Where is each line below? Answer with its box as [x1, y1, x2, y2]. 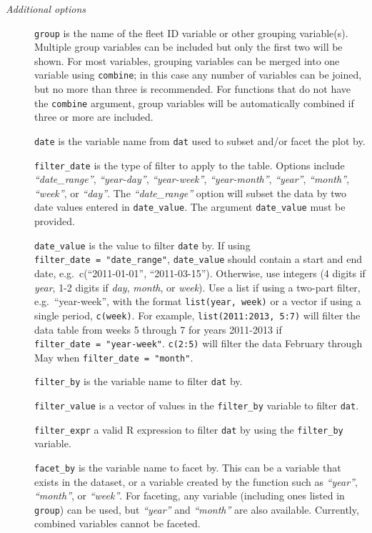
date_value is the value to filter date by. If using [34, 237, 251, 252]
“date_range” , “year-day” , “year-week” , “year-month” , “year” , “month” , [34, 171, 349, 186]
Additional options [6, 1, 86, 16]
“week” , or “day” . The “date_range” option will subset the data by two [34, 185, 346, 200]
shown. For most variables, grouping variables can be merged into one [34, 53, 340, 68]
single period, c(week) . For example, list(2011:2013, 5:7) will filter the [34, 307, 361, 322]
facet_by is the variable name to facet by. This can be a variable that [34, 459, 341, 474]
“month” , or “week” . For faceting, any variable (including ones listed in [34, 488, 345, 503]
